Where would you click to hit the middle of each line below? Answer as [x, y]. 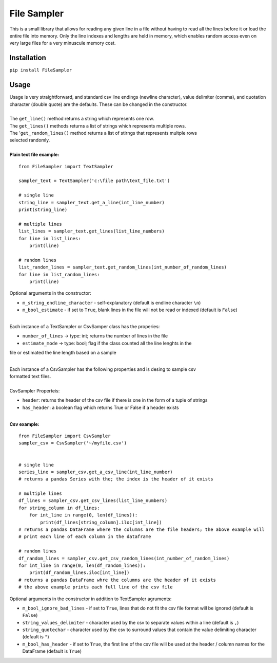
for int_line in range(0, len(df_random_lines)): [82, 565]
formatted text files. [30, 377]
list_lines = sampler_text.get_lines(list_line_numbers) [92, 231]
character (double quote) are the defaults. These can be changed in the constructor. [98, 104]
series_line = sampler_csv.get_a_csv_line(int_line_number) [96, 472]
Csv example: [24, 424]
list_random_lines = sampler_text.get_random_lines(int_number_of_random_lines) [123, 267]
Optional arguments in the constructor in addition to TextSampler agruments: [91, 599]
